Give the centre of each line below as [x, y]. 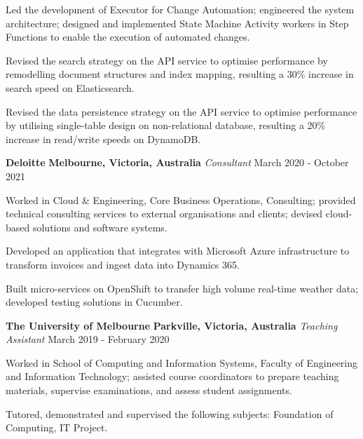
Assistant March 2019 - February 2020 [88, 339]
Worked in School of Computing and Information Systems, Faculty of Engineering [182, 362]
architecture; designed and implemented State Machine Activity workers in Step [177, 23]
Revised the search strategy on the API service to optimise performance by [167, 60]
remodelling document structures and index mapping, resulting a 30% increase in [180, 74]
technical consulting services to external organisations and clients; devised [164, 214]
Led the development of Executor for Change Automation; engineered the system [180, 9]
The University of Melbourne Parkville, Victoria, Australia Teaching [172, 325]
